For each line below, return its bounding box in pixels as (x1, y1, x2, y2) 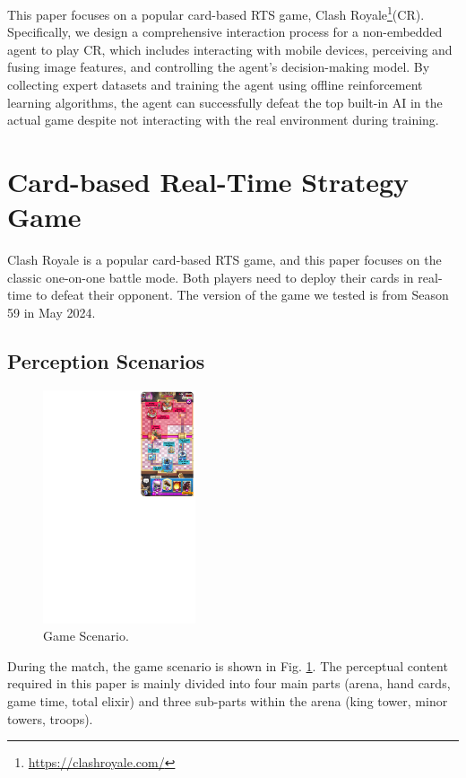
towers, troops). (7, 709, 93, 728)
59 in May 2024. (7, 302, 96, 321)
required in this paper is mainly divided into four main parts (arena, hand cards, (7, 674, 451, 693)
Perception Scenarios (7, 346, 205, 374)
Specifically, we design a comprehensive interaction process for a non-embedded (7, 22, 443, 41)
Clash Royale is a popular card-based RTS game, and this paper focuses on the (7, 250, 442, 269)
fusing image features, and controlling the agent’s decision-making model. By (7, 57, 430, 76)
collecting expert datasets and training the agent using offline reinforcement (7, 75, 423, 94)
